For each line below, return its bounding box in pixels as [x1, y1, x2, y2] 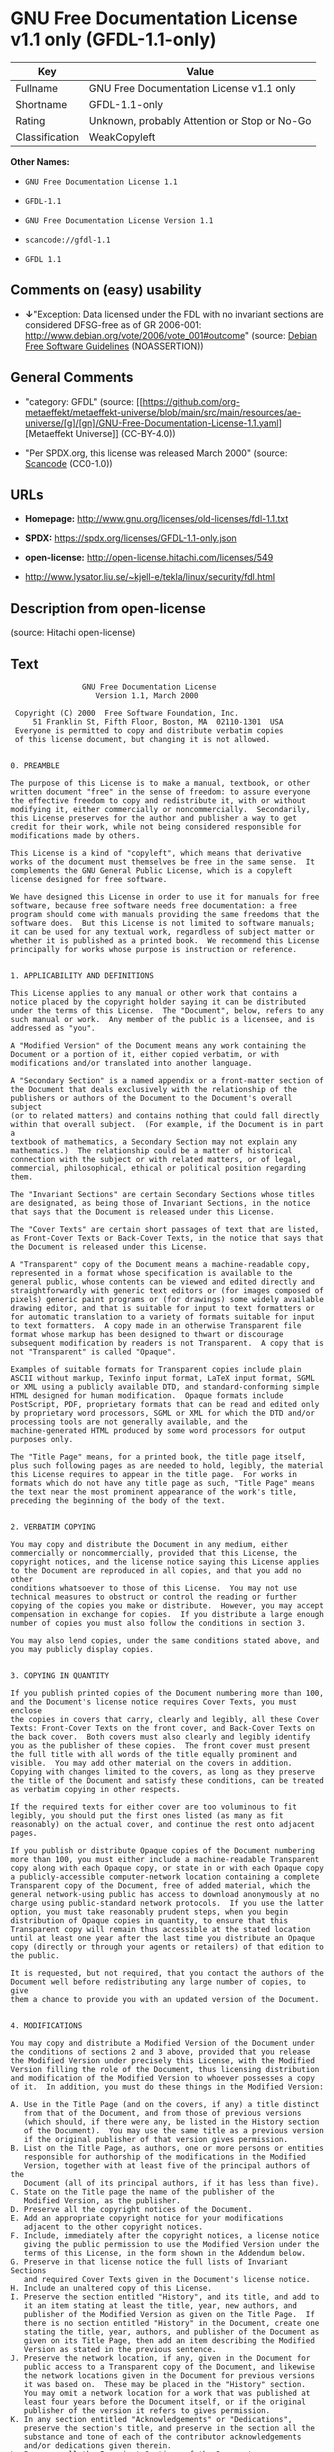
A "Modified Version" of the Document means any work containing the [10, 1041, 307, 1051]
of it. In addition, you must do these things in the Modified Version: [10, 2082, 325, 2092]
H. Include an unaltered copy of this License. [10, 2283, 213, 2293]
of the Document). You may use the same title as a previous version [23, 2126, 325, 2136]
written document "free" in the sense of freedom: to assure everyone [10, 787, 311, 797]
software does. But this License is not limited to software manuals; [10, 918, 315, 928]
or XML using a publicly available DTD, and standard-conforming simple [10, 1382, 320, 1392]
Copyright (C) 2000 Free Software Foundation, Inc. [14, 708, 240, 718]
